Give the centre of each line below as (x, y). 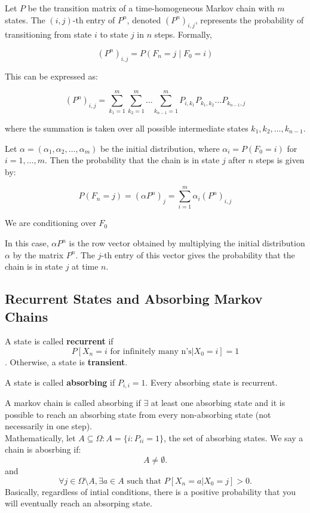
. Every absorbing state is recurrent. (211, 382)
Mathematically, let (40, 437)
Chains (27, 316)
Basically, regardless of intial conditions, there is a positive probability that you (150, 491)
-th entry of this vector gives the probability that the (198, 254)
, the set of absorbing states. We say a (233, 437)
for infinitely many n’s (151, 351)
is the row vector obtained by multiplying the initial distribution (187, 243)
